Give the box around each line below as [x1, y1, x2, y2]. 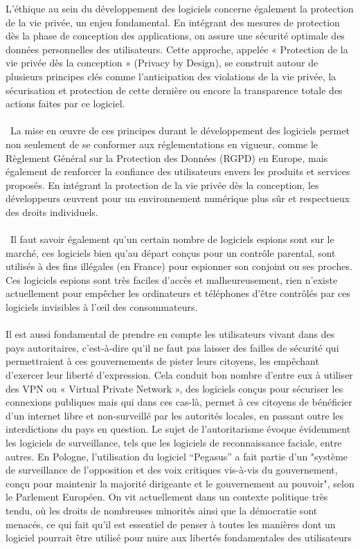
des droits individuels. [6, 204, 98, 219]
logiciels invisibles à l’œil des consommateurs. [6, 300, 198, 314]
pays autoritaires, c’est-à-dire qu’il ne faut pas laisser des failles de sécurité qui [6, 340, 339, 354]
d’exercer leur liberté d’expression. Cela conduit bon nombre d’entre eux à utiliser [6, 368, 353, 382]
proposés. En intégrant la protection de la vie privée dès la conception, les [6, 177, 319, 192]
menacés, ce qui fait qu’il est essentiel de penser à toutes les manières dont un [6, 516, 336, 531]
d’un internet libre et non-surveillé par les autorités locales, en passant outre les [6, 408, 344, 422]
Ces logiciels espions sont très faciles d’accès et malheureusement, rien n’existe [6, 272, 338, 287]
